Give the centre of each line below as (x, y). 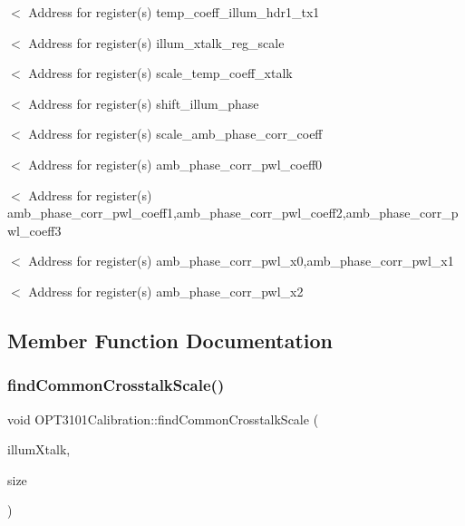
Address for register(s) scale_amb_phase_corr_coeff (175, 134)
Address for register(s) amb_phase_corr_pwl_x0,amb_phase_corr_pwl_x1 (241, 261)
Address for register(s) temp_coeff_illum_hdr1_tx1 (174, 12)
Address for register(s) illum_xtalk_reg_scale (156, 42)
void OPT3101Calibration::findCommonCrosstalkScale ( (163, 419)
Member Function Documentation (170, 340)
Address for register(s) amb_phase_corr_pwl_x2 (166, 291)
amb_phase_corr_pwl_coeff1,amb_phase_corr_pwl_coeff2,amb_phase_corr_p (233, 213)
